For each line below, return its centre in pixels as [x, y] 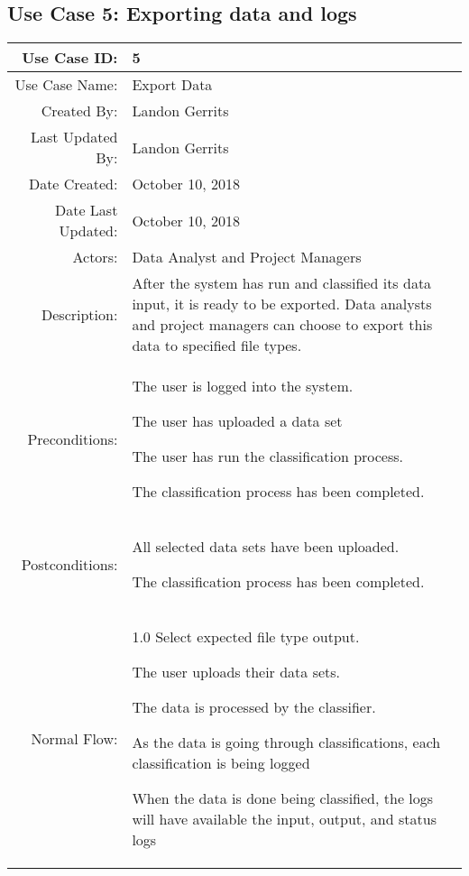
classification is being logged [221, 763]
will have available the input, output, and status [284, 819]
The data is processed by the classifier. [254, 707]
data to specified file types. [217, 346]
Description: [80, 314]
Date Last [86, 210]
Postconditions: [69, 564]
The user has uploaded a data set [237, 421]
